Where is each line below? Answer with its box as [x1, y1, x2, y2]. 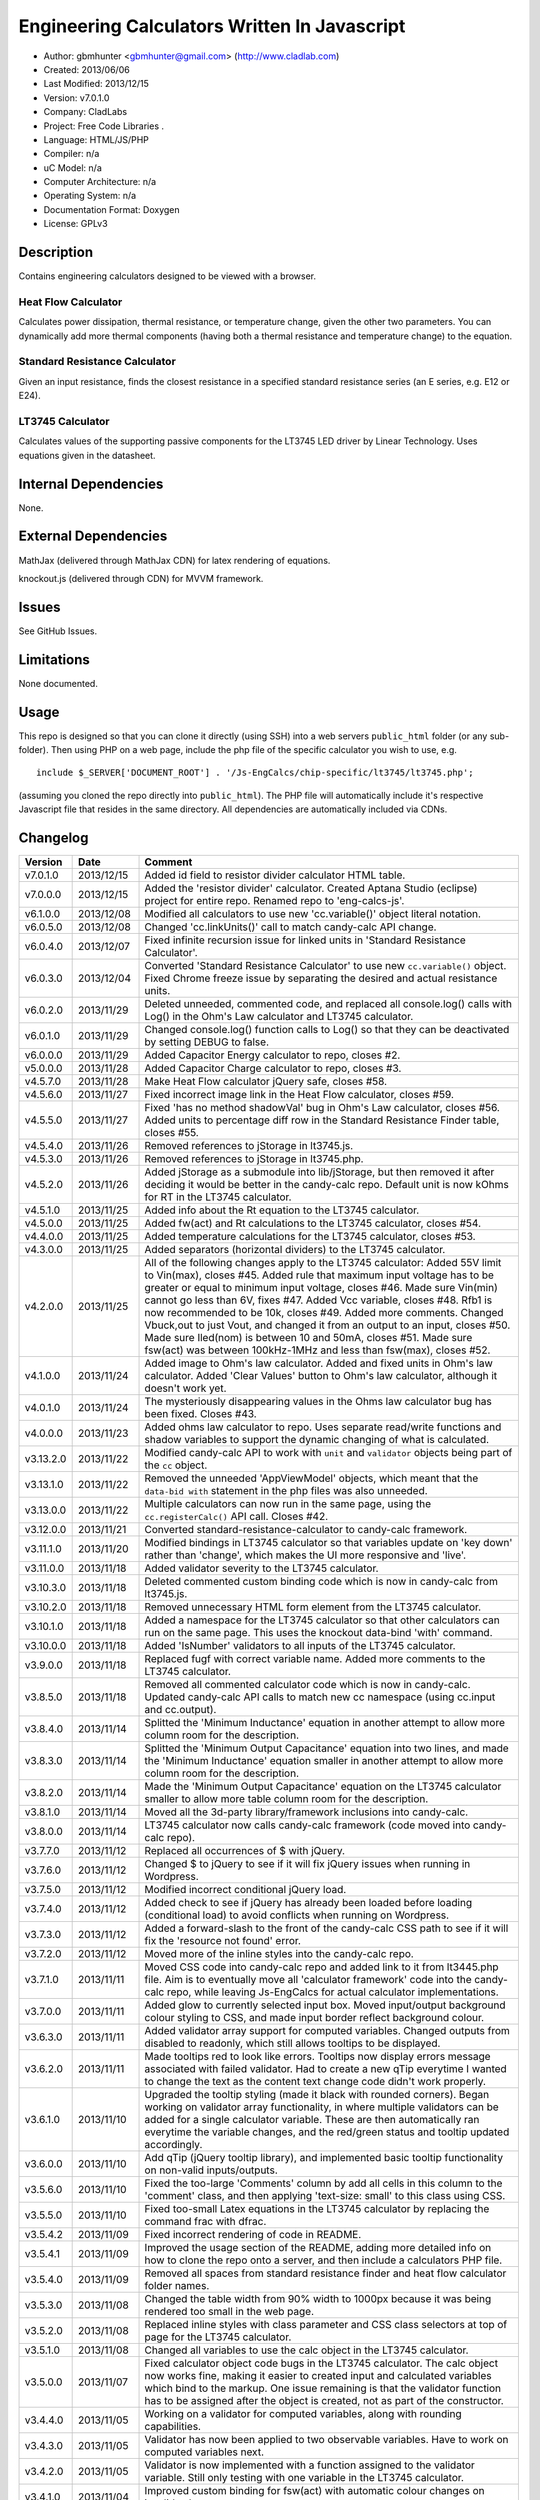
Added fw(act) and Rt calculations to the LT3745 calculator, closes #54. [144, 1216, 482, 1230]
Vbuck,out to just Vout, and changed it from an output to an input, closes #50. [144, 1318, 511, 1332]
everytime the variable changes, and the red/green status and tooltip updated [144, 2125, 510, 2139]
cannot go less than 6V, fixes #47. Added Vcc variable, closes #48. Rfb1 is [144, 1293, 493, 1307]
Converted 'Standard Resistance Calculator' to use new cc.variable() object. [144, 959, 507, 973]
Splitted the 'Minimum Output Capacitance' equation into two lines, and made [144, 1741, 509, 1755]
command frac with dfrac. [144, 2215, 267, 2229]
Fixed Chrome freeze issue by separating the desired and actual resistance [144, 971, 498, 985]
